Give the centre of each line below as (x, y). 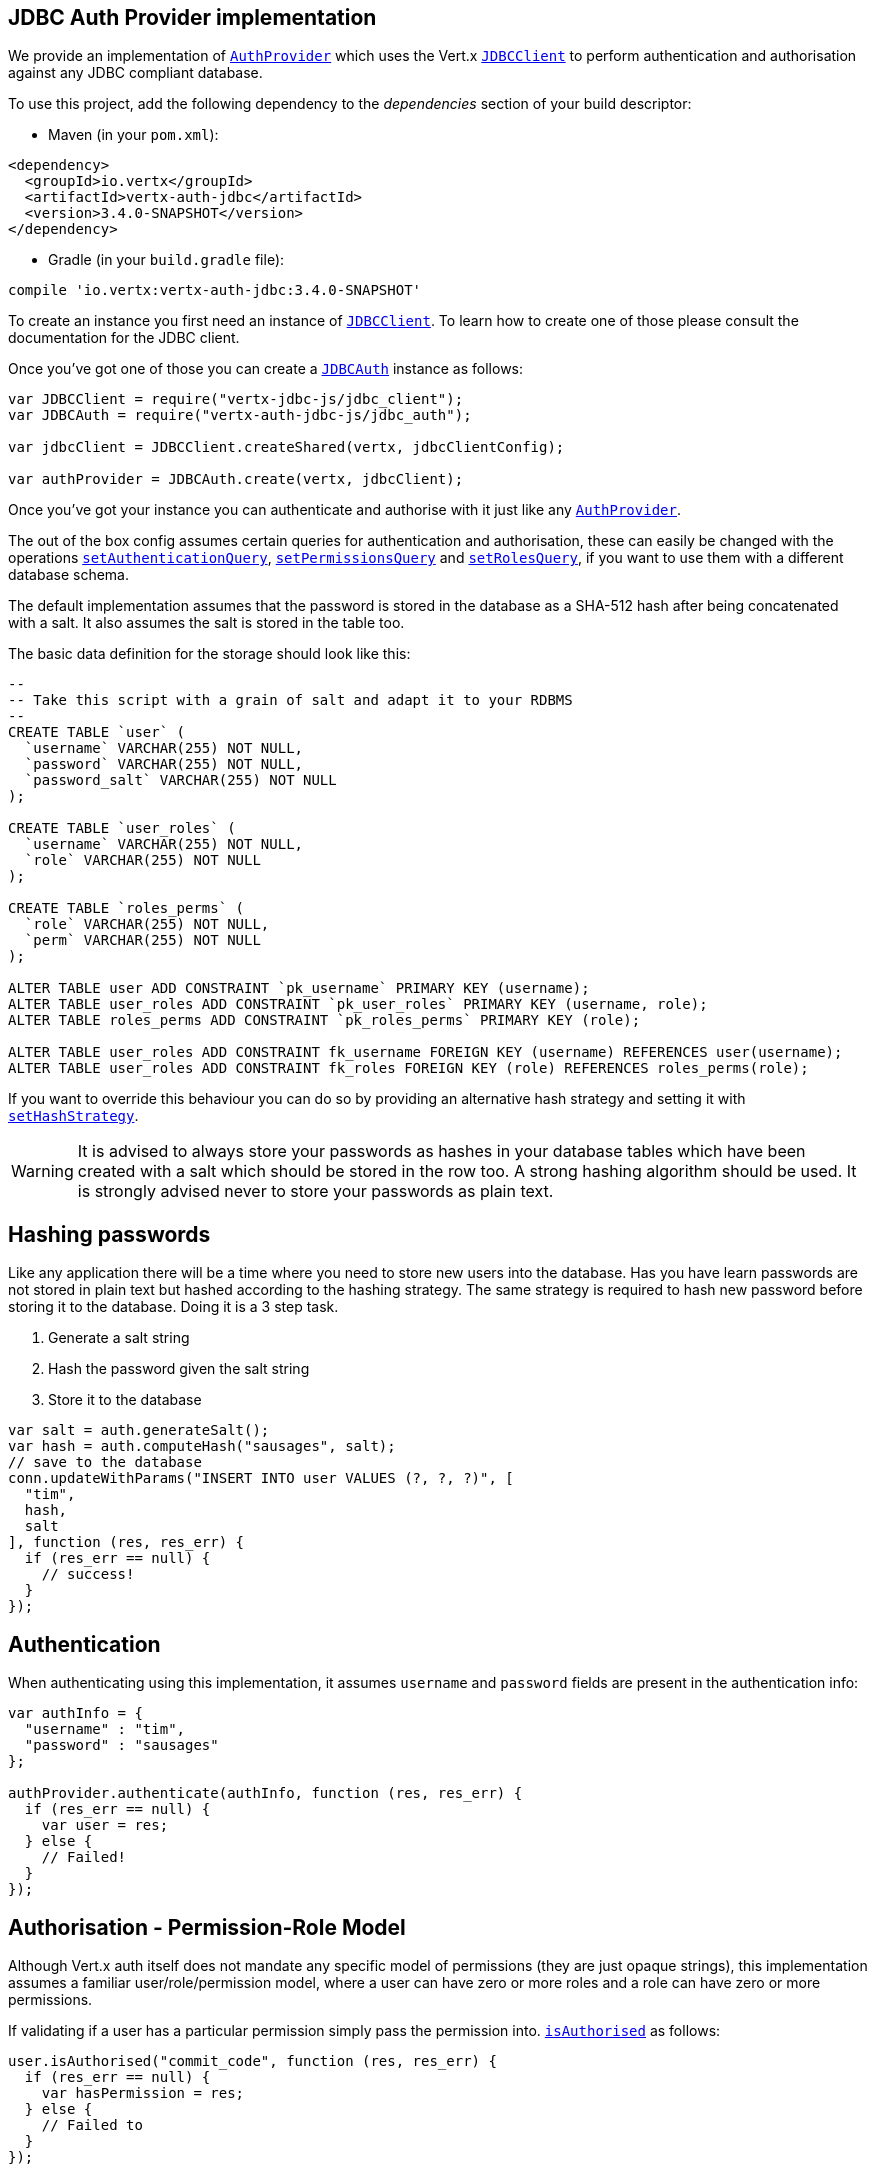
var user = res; (105, 1825)
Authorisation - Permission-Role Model (207, 1927)
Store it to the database (125, 1400)
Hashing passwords (109, 1234)
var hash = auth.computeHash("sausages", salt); (202, 1446)
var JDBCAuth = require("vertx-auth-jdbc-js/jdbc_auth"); (240, 415)
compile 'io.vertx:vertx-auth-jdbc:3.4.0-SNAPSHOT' (215, 290)
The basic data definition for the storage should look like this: (209, 654)
